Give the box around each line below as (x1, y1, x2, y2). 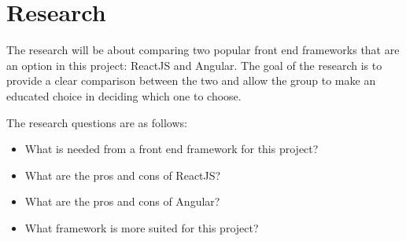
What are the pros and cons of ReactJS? (24, 166, 221, 183)
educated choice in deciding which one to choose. (6, 87, 242, 104)
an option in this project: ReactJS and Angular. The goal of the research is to (6, 57, 382, 73)
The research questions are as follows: (6, 114, 187, 130)
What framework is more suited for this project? (24, 219, 259, 236)
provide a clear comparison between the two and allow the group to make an (6, 72, 376, 89)
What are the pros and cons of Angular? (24, 193, 220, 210)
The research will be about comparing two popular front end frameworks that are (6, 42, 400, 58)
